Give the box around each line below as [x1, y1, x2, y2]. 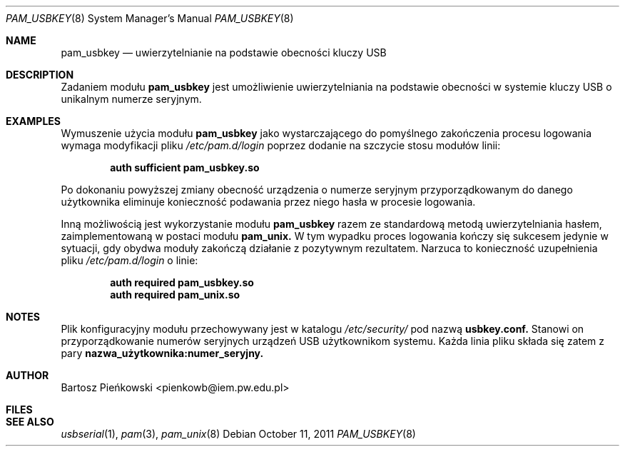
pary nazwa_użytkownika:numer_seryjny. [61, 347, 264, 359]
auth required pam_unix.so [110, 288, 240, 301]
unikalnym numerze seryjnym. [61, 93, 202, 105]
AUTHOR [6, 369, 49, 381]
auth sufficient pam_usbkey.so [110, 161, 260, 174]
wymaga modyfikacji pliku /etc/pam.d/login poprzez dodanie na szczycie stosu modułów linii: [61, 139, 501, 151]
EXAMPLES [6, 115, 61, 127]
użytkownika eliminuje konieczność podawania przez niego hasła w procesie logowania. [61, 196, 476, 208]
